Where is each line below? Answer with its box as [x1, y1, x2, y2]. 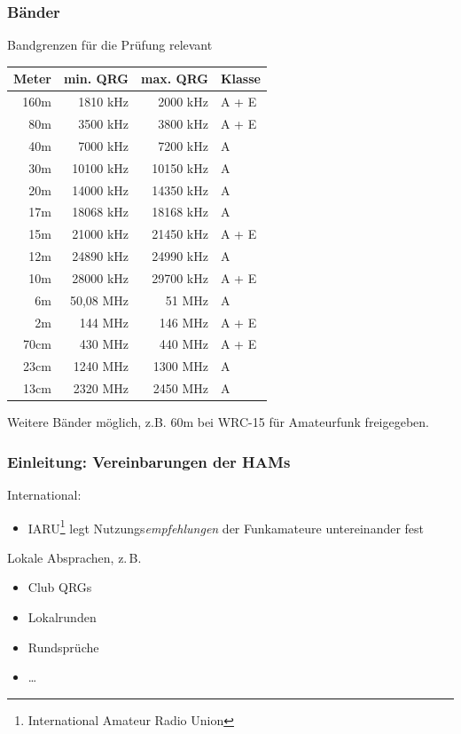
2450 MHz [152, 379, 208, 398]
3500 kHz [78, 114, 129, 132]
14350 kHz [152, 180, 208, 199]
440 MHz [159, 335, 208, 353]
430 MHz [79, 335, 129, 353]
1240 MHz [73, 357, 129, 375]
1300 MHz [152, 357, 208, 375]
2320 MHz [73, 379, 129, 398]
